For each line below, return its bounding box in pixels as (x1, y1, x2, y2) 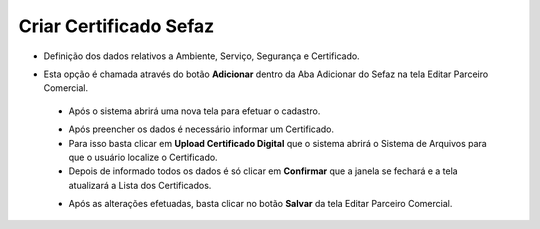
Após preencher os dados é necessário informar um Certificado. (68, 123, 335, 135)
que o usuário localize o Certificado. (68, 151, 219, 163)
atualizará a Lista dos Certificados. (68, 179, 212, 191)
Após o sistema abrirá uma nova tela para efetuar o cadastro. (68, 105, 321, 117)
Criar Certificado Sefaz (18, 15, 215, 37)
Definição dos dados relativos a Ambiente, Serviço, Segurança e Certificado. (43, 50, 360, 62)
